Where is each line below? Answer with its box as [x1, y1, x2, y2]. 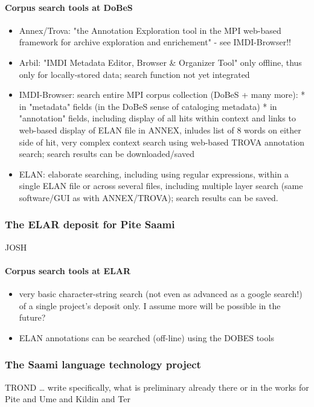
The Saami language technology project [5, 357, 201, 372]
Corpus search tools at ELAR [5, 264, 131, 277]
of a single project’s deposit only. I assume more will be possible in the [19, 299, 281, 312]
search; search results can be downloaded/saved [19, 147, 194, 160]
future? [19, 311, 46, 324]
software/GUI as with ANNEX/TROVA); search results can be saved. [19, 191, 278, 203]
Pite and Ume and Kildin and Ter [5, 393, 130, 405]
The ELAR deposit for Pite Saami [5, 217, 175, 232]
